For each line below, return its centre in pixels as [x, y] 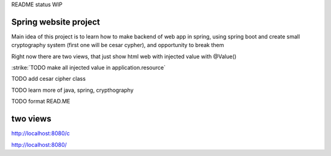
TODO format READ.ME [41, 102]
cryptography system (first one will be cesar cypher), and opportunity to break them [118, 45]
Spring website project [56, 22]
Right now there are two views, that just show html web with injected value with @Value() [124, 56]
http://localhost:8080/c [41, 133]
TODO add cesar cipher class [48, 79]
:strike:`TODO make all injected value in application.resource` [88, 68]
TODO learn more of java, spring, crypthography [73, 90]
